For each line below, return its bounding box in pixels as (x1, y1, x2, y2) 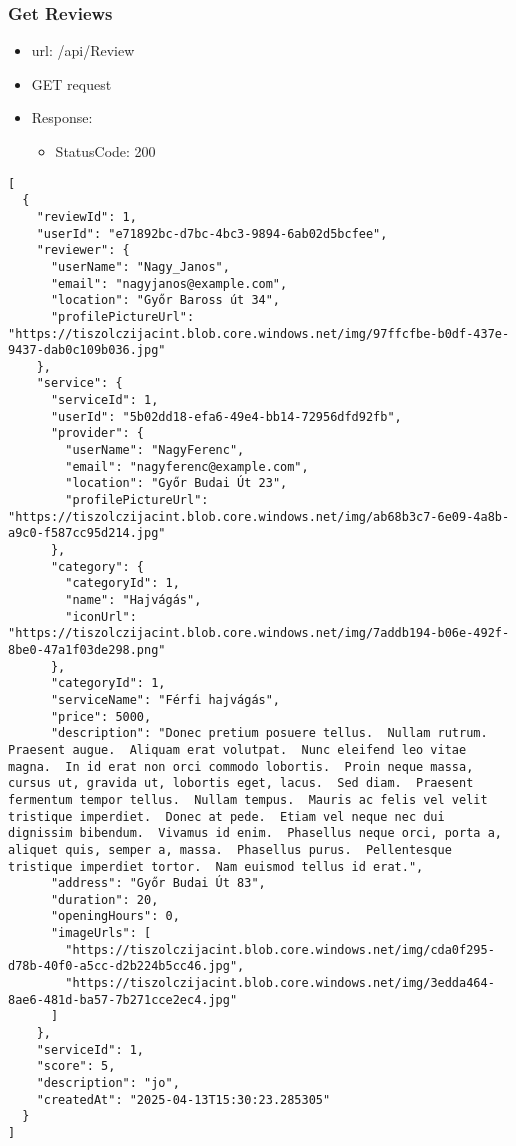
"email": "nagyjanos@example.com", (50, 276, 288, 291)
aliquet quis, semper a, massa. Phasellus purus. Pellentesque (8, 842, 452, 857)
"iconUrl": (65, 609, 137, 624)
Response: (31, 107, 93, 128)
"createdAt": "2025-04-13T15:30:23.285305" (36, 1092, 331, 1107)
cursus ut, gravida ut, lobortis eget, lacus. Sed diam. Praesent (8, 776, 474, 791)
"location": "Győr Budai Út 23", (65, 476, 288, 491)
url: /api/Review (31, 40, 135, 61)
